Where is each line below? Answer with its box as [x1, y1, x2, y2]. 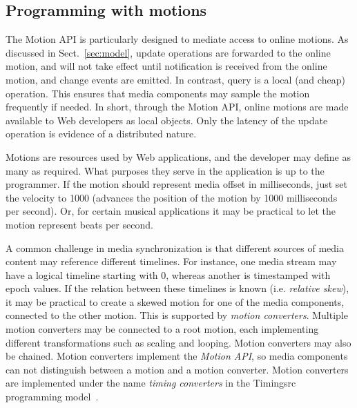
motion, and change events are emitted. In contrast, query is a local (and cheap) [6, 72, 345, 86]
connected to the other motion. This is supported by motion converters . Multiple [6, 308, 348, 322]
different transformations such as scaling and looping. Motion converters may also [6, 335, 351, 349]
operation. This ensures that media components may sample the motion [6, 86, 310, 100]
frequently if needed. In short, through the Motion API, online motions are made [6, 99, 349, 114]
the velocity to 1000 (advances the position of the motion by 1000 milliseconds [6, 190, 338, 204]
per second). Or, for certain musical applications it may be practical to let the [6, 204, 336, 218]
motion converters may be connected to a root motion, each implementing [6, 322, 319, 336]
